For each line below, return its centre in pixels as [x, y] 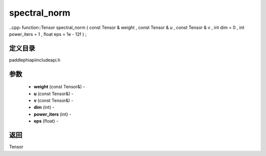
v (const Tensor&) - [53, 101]
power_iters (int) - [52, 114]
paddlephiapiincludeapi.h [35, 60]
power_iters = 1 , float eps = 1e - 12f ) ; [48, 34]
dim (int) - [44, 107]
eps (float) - [46, 121]
